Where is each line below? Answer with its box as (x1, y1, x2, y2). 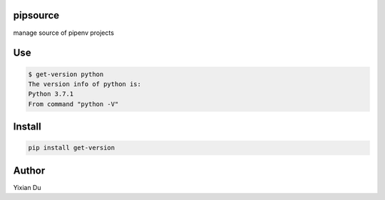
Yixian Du (13, 183, 41, 191)
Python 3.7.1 (28, 90, 74, 98)
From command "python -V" (28, 100, 119, 108)
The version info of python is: (28, 80, 142, 88)
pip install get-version (28, 144, 115, 152)
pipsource (13, 9, 60, 21)
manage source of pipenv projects (13, 28, 114, 37)
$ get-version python (28, 70, 104, 78)
